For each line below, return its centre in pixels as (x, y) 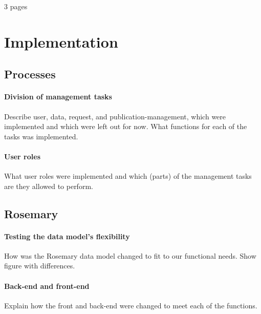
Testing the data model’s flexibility (67, 236)
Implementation (61, 41)
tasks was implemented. (41, 136)
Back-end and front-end (47, 286)
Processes (30, 74)
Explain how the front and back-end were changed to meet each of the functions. (131, 305)
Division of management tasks (58, 97)
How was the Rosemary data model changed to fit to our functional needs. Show (130, 255)
